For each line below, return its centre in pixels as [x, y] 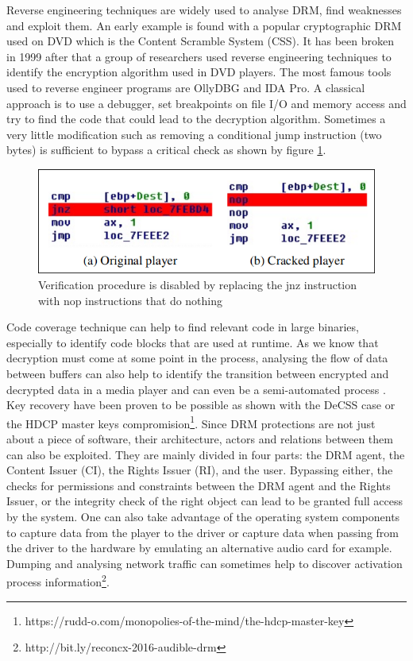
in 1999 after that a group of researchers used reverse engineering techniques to [199, 56]
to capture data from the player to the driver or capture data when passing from [203, 532]
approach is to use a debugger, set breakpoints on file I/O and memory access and [206, 103]
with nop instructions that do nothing [131, 300]
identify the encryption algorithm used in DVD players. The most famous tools [199, 72]
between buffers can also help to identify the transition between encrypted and [198, 373]
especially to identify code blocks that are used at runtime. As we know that [193, 342]
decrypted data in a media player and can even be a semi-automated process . [196, 389]
